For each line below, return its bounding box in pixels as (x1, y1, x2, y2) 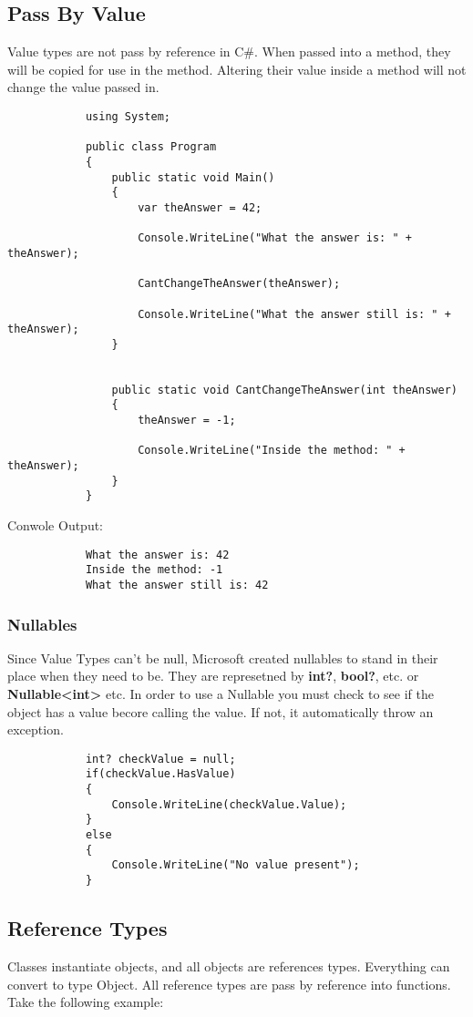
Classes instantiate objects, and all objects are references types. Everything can (7, 956, 450, 975)
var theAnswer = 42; (138, 200, 262, 214)
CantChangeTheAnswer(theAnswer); (138, 277, 341, 291)
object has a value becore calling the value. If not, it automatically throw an (7, 702, 434, 721)
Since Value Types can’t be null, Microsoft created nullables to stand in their (7, 648, 438, 667)
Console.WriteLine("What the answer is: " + (138, 231, 412, 245)
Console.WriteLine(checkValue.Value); (111, 797, 347, 811)
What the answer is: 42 (85, 548, 230, 561)
